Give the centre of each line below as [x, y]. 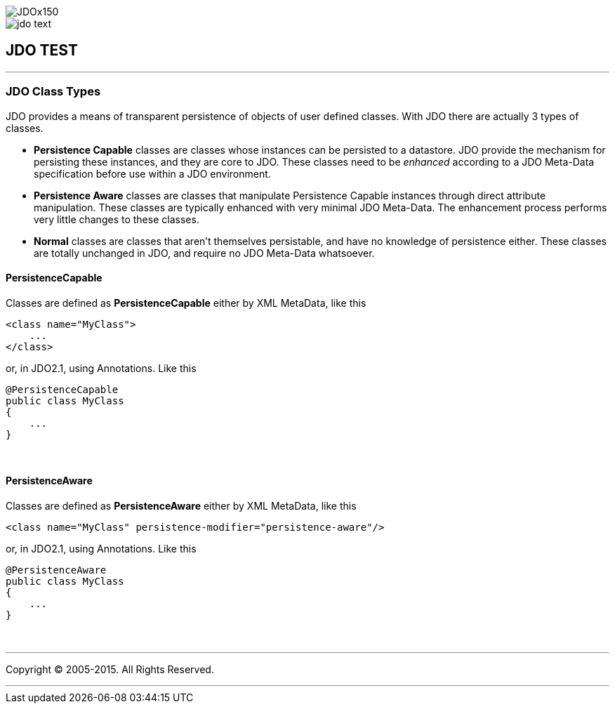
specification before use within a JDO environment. [152, 173]
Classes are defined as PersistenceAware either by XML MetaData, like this [181, 506]
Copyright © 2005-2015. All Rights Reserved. [110, 670]
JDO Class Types [53, 92]
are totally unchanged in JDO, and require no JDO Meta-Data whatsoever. [204, 253]
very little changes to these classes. [117, 219]
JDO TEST [42, 51]
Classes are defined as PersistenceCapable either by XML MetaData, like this [186, 303]
